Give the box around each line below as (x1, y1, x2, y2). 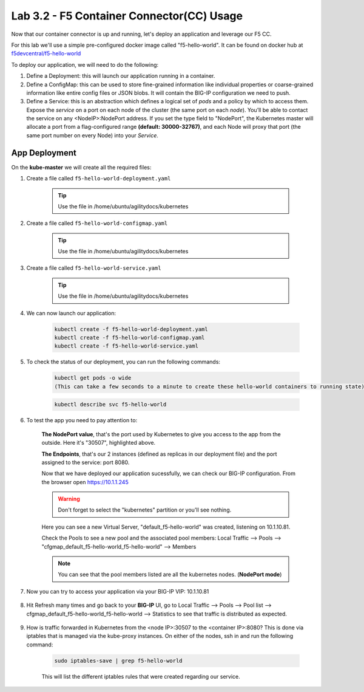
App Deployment (11, 148, 77, 158)
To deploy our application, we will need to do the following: (11, 61, 159, 68)
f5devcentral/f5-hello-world (11, 50, 81, 57)
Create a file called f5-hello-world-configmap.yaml (26, 219, 168, 227)
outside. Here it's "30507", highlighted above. (41, 439, 156, 447)
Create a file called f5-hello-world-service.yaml (26, 264, 161, 272)
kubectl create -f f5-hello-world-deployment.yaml (54, 326, 209, 332)
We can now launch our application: (26, 309, 116, 317)
